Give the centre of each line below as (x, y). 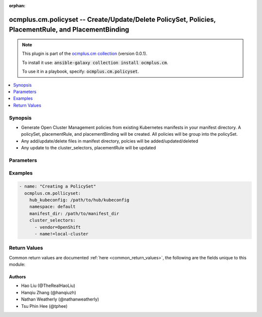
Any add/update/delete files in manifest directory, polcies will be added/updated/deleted (110, 141)
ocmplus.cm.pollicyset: (53, 193)
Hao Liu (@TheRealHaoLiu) (48, 285)
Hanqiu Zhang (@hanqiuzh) (49, 292)
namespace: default (53, 207)
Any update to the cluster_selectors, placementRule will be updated (89, 148)
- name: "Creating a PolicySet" (58, 186)
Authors (17, 277)
